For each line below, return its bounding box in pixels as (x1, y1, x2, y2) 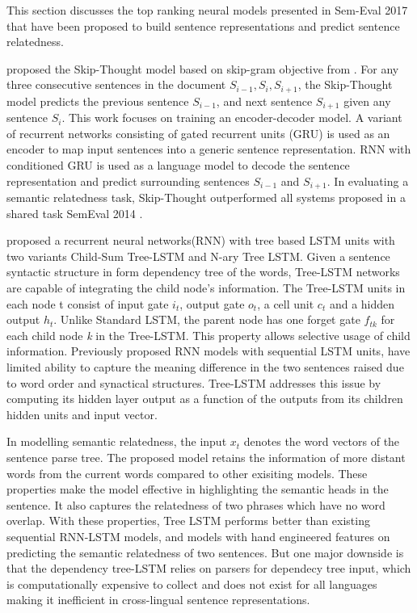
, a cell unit (257, 295, 314, 312)
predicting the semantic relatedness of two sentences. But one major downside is (6, 544, 404, 561)
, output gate (179, 295, 245, 312)
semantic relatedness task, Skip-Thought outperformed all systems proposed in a (6, 189, 406, 206)
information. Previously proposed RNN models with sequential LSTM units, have (6, 342, 411, 359)
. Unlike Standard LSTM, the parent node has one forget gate (53, 311, 360, 328)
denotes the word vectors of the (243, 433, 400, 450)
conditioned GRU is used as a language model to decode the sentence (6, 157, 350, 174)
